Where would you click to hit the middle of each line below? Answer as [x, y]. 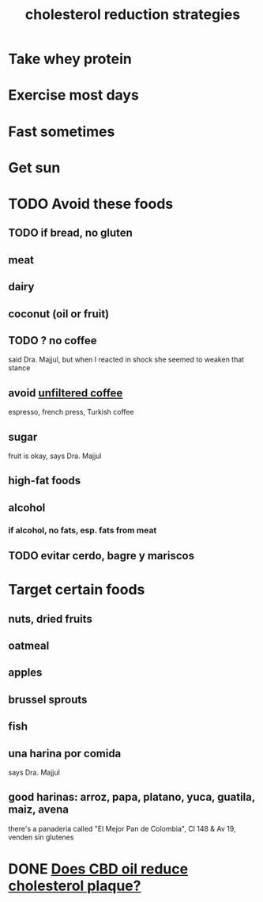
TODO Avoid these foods [91, 204]
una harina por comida [65, 753]
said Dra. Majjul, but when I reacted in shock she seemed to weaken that [126, 360]
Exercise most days [74, 95]
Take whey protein [70, 59]
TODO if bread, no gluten [70, 233]
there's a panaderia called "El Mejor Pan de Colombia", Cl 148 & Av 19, [122, 828]
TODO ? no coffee [53, 341]
